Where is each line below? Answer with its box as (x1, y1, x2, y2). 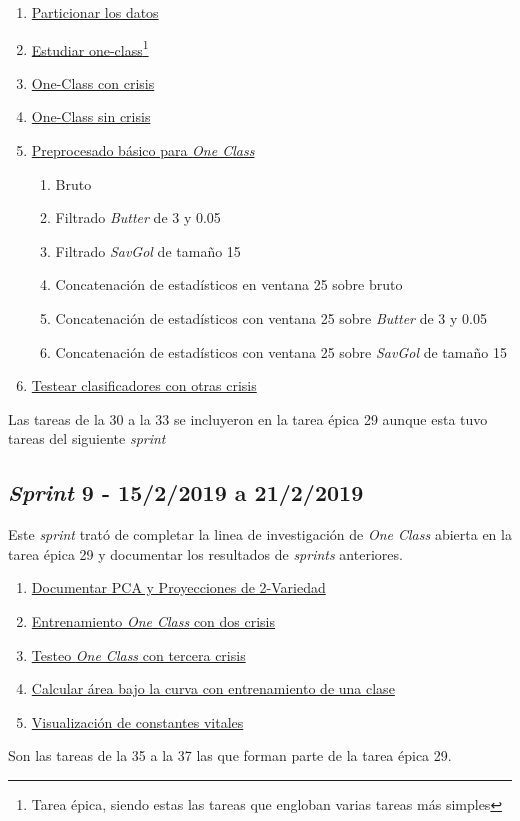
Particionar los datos (31, 2, 159, 22)
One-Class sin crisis (31, 106, 151, 127)
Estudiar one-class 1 (31, 36, 149, 60)
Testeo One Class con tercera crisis (31, 644, 246, 665)
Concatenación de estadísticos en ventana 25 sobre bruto (55, 274, 403, 295)
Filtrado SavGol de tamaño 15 (55, 240, 241, 261)
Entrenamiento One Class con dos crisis (31, 610, 276, 631)
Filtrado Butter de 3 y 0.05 (55, 207, 221, 228)
